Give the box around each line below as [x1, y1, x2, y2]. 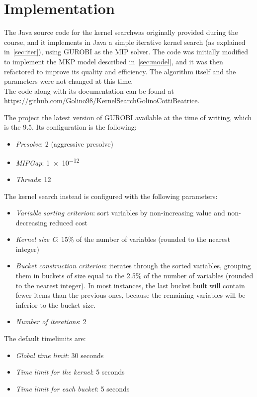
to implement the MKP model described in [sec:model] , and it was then [4, 56, 223, 66]
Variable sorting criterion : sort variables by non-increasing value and [15, 207, 225, 218]
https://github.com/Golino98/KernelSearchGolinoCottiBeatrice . [4, 95, 200, 106]
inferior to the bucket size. [15, 299, 96, 310]
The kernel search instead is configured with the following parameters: [4, 191, 218, 201]
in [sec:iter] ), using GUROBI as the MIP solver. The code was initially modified [4, 46, 249, 57]
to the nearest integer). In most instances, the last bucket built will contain [15, 280, 245, 290]
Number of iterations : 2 [15, 316, 86, 327]
